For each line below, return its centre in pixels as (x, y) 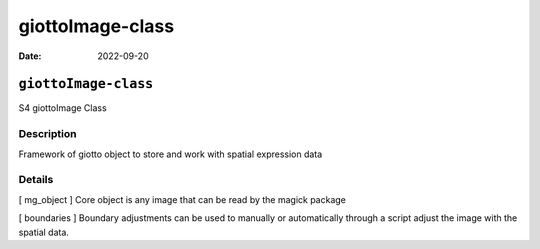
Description (47, 134)
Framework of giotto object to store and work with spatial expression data (170, 154)
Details (36, 180)
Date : (30, 56)
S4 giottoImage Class (62, 108)
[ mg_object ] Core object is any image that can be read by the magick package (182, 199)
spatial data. (44, 232)
